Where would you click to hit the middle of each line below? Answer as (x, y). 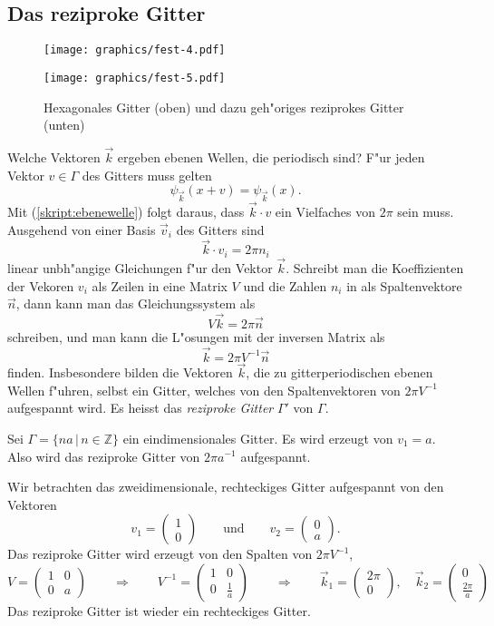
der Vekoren (41, 285)
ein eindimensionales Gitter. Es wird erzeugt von (258, 438)
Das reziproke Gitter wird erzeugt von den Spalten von (160, 554)
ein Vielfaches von (325, 212)
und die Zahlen (285, 285)
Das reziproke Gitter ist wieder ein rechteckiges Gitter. (159, 610)
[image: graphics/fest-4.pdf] (135, 50)
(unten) (64, 125)
